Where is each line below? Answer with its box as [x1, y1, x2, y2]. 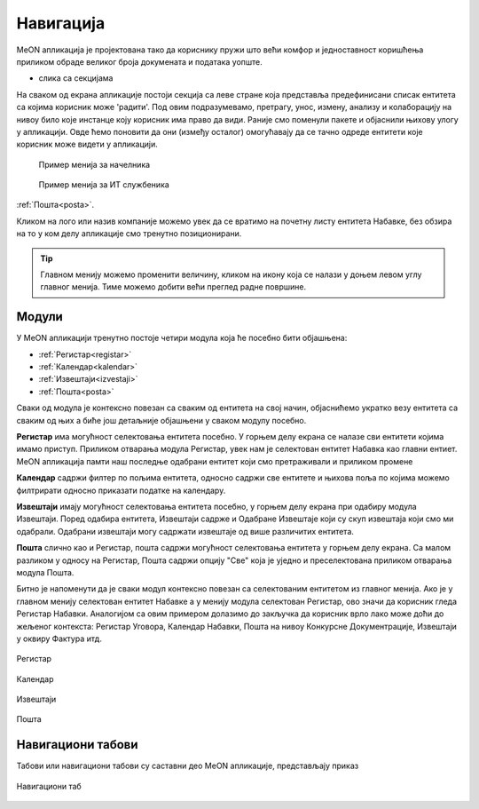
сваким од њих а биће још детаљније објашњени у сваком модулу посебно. [16, 415, 307, 425]
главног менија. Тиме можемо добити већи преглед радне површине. [40, 282, 306, 292]
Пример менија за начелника [38, 159, 151, 170]
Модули [16, 309, 64, 324]
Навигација [16, 13, 106, 33]
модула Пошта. [16, 567, 75, 577]
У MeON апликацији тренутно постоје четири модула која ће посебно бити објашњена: [16, 333, 348, 344]
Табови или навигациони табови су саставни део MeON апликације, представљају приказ [16, 760, 359, 772]
